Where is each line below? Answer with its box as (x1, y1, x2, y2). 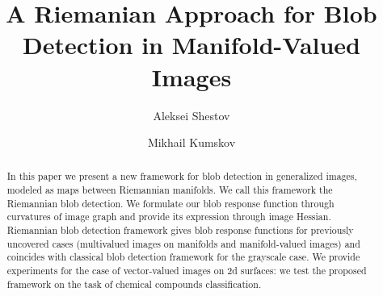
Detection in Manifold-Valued (22, 28, 361, 61)
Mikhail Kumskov (147, 134, 236, 151)
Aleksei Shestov (153, 106, 230, 123)
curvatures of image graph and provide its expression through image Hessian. (6, 210, 331, 223)
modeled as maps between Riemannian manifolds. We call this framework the (6, 183, 333, 197)
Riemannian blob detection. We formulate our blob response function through (6, 196, 335, 210)
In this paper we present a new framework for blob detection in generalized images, (6, 169, 357, 183)
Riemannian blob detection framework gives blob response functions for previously (6, 223, 354, 237)
